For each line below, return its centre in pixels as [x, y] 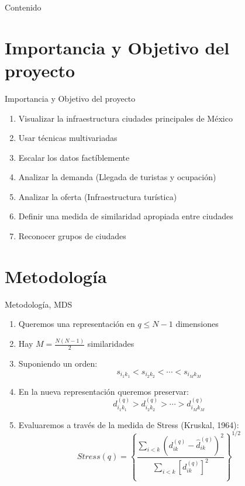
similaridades [111, 344]
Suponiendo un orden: [58, 363]
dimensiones [197, 324]
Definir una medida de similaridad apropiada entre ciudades [126, 216]
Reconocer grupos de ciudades [72, 236]
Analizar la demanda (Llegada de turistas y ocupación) [117, 177]
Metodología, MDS [39, 304]
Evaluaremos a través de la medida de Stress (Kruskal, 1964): [129, 424]
